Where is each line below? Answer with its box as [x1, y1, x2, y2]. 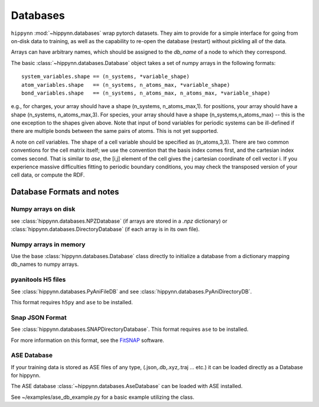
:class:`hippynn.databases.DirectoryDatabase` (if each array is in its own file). [11, 225, 200, 233]
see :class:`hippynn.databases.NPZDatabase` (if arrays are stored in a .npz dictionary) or [11, 217, 227, 224]
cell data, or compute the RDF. [11, 171, 85, 178]
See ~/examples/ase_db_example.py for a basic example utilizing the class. [11, 393, 195, 401]
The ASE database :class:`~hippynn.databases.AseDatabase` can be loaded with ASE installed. [11, 383, 243, 390]
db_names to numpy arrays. [11, 261, 79, 268]
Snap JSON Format [11, 313, 67, 321]
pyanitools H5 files [11, 275, 66, 284]
